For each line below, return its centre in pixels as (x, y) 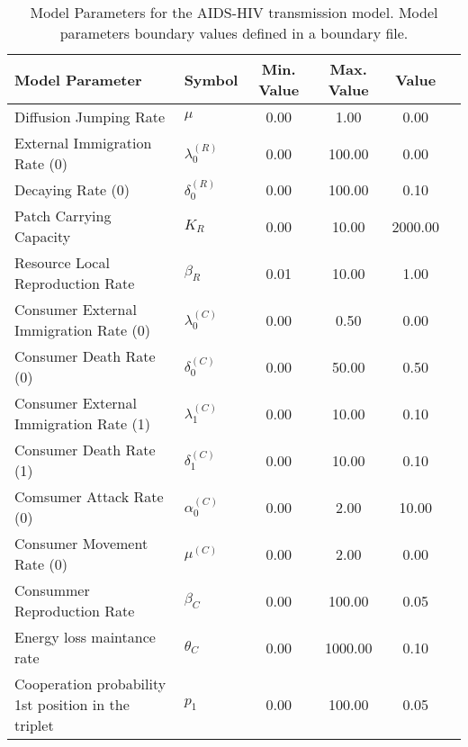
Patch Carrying (63, 216)
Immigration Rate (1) (82, 423)
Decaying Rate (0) (72, 189)
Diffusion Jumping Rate (90, 117)
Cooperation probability (90, 684)
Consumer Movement (81, 543)
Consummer (52, 590)
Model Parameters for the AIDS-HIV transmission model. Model (234, 12)
